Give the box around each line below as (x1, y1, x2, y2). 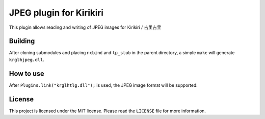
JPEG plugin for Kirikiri (9, 7, 104, 18)
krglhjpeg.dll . (9, 57, 44, 62)
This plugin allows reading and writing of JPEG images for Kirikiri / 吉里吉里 (9, 24, 161, 30)
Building (9, 37, 35, 45)
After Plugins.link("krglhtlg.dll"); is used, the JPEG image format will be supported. (9, 82, 198, 88)
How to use (9, 69, 44, 78)
